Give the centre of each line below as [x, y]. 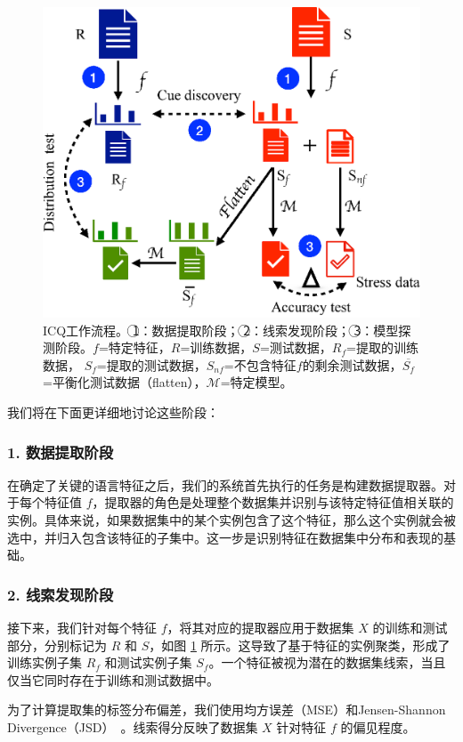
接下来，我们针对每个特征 [82, 628]
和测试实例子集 [148, 662]
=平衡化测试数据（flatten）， [125, 382]
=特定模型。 [256, 382]
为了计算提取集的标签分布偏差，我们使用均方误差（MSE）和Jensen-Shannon [227, 710]
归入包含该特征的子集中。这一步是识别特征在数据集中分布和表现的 [250, 537]
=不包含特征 [260, 364]
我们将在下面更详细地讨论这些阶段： [113, 412]
